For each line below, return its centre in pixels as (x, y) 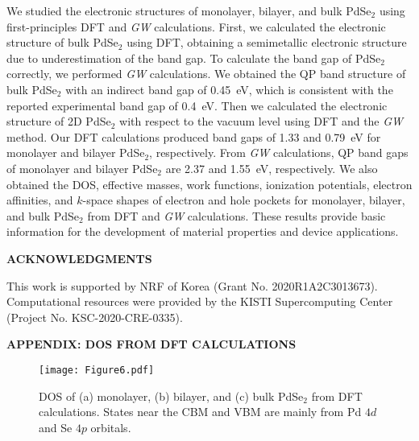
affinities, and (40, 200)
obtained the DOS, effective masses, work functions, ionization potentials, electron (209, 184)
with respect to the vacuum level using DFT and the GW (261, 121)
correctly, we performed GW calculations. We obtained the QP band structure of (206, 74)
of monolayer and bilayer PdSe (82, 168)
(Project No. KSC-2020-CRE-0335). (95, 317)
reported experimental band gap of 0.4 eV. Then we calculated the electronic (197, 105)
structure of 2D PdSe (59, 121)
